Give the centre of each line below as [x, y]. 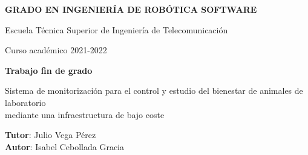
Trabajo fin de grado [49, 70]
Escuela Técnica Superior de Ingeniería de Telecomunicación [116, 29]
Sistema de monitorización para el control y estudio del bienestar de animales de [154, 91]
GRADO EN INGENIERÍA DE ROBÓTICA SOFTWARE [131, 9]
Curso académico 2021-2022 [56, 50]
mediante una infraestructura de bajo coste [85, 114]
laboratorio [25, 102]
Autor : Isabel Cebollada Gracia [64, 146]
